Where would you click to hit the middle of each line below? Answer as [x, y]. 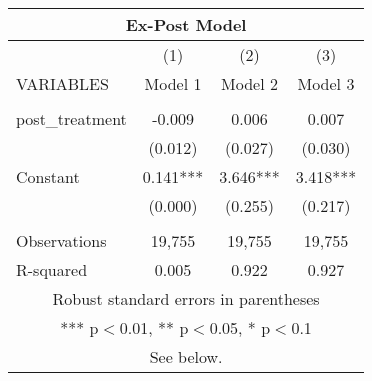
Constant [48, 176]
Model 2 [249, 83]
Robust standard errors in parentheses [186, 298]
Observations [61, 240]
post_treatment [71, 118]
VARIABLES [62, 83]
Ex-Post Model [186, 24]
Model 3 [326, 83]
